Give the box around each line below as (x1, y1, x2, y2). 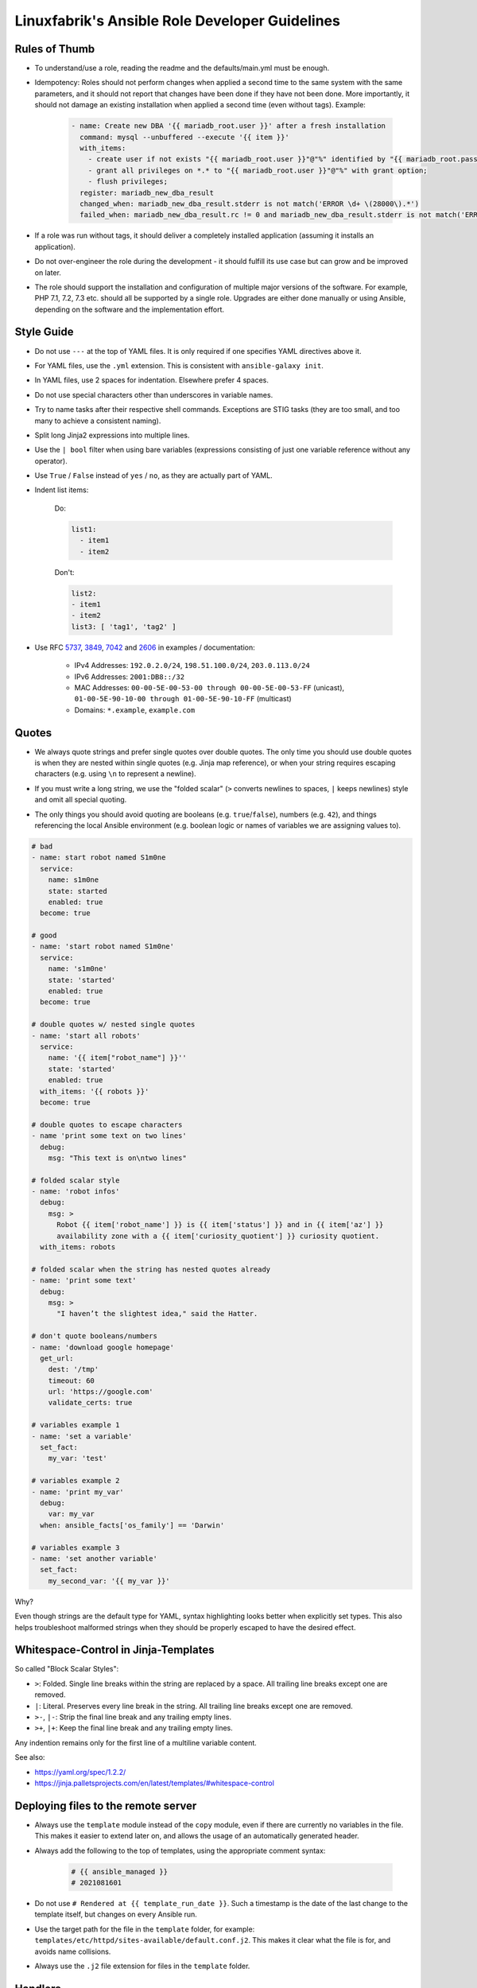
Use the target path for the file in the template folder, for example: (34, 1924, 255, 1934)
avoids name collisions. (34, 1947, 111, 1956)
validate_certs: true (48, 1398, 133, 1408)
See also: (14, 1753, 45, 1762)
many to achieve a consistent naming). (34, 416, 161, 425)
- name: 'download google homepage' (31, 1342, 175, 1352)
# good (31, 931, 57, 940)
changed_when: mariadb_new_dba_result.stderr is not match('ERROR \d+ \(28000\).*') (79, 199, 420, 208)
